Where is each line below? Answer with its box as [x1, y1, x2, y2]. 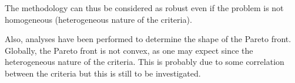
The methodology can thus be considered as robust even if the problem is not [5, 2, 284, 13]
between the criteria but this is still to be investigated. [5, 67, 201, 79]
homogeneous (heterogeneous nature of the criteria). [5, 13, 192, 25]
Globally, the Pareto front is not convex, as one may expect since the [5, 44, 253, 56]
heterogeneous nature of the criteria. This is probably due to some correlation [5, 56, 284, 68]
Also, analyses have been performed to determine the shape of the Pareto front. [5, 33, 291, 45]
